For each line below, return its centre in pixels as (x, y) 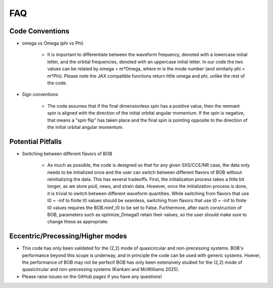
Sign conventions (40, 94)
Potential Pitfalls (36, 141)
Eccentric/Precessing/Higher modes (68, 236)
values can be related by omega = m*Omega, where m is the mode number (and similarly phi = (146, 69)
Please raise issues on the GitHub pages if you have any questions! (92, 276)
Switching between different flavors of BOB (67, 154)
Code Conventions (39, 31)
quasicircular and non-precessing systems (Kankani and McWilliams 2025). (101, 269)
